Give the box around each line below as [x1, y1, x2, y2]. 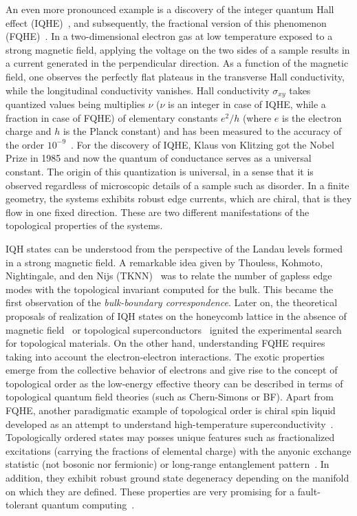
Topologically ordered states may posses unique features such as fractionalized [6, 430, 335, 444]
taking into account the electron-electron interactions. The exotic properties [6, 349, 325, 363]
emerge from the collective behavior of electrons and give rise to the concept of [6, 363, 338, 377]
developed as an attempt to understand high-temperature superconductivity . [6, 416, 334, 431]
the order [6, 137, 45, 151]
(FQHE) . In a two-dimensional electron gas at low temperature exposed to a [6, 29, 333, 43]
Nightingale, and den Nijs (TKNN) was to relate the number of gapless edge [6, 268, 332, 283]
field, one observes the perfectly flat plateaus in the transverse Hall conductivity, [6, 69, 345, 83]
